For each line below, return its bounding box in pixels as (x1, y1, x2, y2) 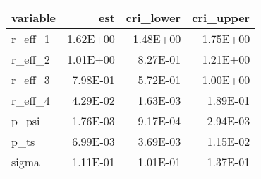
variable (11, 9, 56, 25)
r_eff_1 (11, 30, 50, 47)
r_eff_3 (11, 71, 50, 88)
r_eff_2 (11, 51, 50, 67)
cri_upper (192, 9, 250, 25)
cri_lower (126, 9, 181, 25)
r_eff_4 (11, 92, 50, 108)
